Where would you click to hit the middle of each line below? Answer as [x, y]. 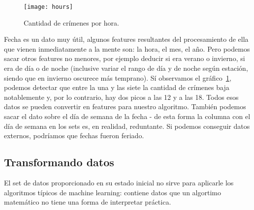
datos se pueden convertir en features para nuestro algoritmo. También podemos [125, 106]
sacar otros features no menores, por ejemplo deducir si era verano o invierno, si [125, 58]
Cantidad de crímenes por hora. [71, 22]
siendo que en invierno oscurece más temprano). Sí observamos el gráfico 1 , [118, 77]
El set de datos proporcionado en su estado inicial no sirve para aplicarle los [119, 182]
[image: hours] [48, 7]
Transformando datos [59, 162]
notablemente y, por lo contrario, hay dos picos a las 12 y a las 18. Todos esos [121, 97]
